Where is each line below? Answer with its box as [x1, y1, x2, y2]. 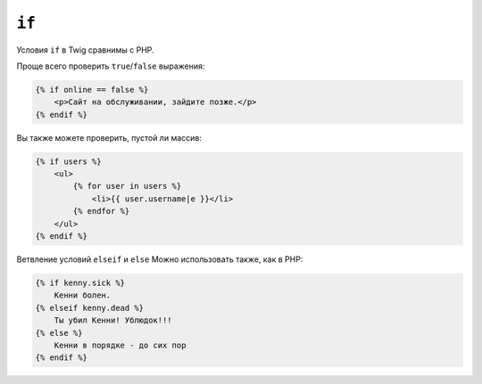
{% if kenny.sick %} [35, 277, 125, 288]
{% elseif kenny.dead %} [35, 303, 145, 313]
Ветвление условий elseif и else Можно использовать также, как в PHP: [16, 254, 303, 265]
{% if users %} [35, 156, 102, 167]
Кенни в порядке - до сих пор [54, 339, 187, 350]
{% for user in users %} [72, 181, 182, 192]
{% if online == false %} [35, 85, 149, 94]
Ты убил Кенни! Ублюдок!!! [54, 315, 173, 325]
